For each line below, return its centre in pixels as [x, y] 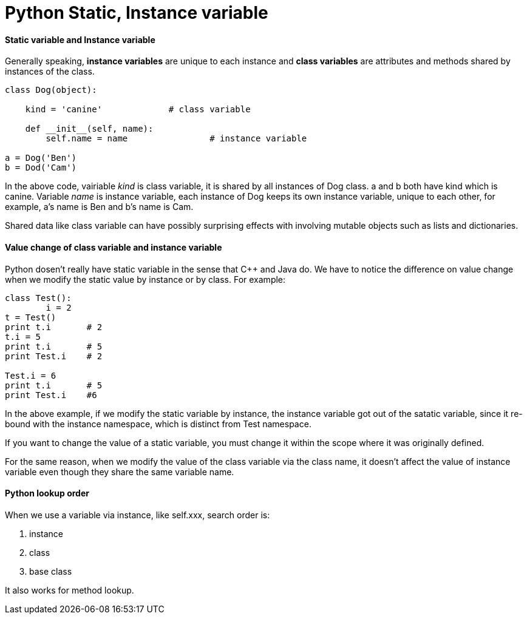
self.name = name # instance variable [176, 139]
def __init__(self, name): [89, 129]
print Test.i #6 [51, 395]
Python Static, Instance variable [137, 13]
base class [51, 571]
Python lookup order [47, 493]
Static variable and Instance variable [80, 39]
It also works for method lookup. [70, 590]
